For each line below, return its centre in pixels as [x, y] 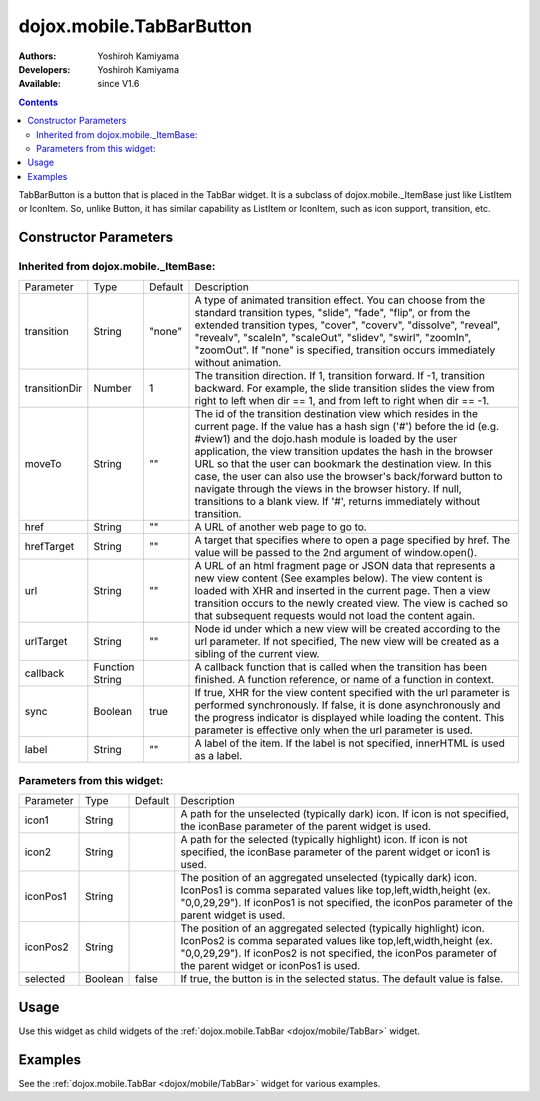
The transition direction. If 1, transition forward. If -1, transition [339, 375]
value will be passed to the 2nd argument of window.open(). [336, 552]
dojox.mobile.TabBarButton [135, 26]
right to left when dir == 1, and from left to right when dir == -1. [342, 400]
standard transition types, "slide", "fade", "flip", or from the [332, 312]
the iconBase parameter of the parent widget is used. [306, 827]
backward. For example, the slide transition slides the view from [344, 388]
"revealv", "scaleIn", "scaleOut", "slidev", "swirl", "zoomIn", [333, 337]
